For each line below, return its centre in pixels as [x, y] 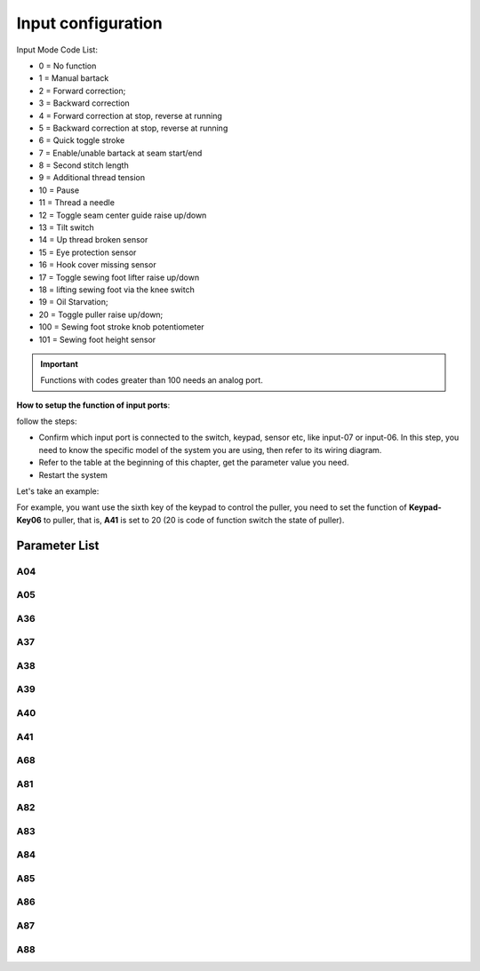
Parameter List [58, 545]
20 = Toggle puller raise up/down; [101, 314]
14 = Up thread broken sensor [93, 240]
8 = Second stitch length [84, 165]
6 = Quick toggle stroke [82, 140]
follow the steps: [47, 421]
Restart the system [73, 474]
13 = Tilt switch [66, 227]
